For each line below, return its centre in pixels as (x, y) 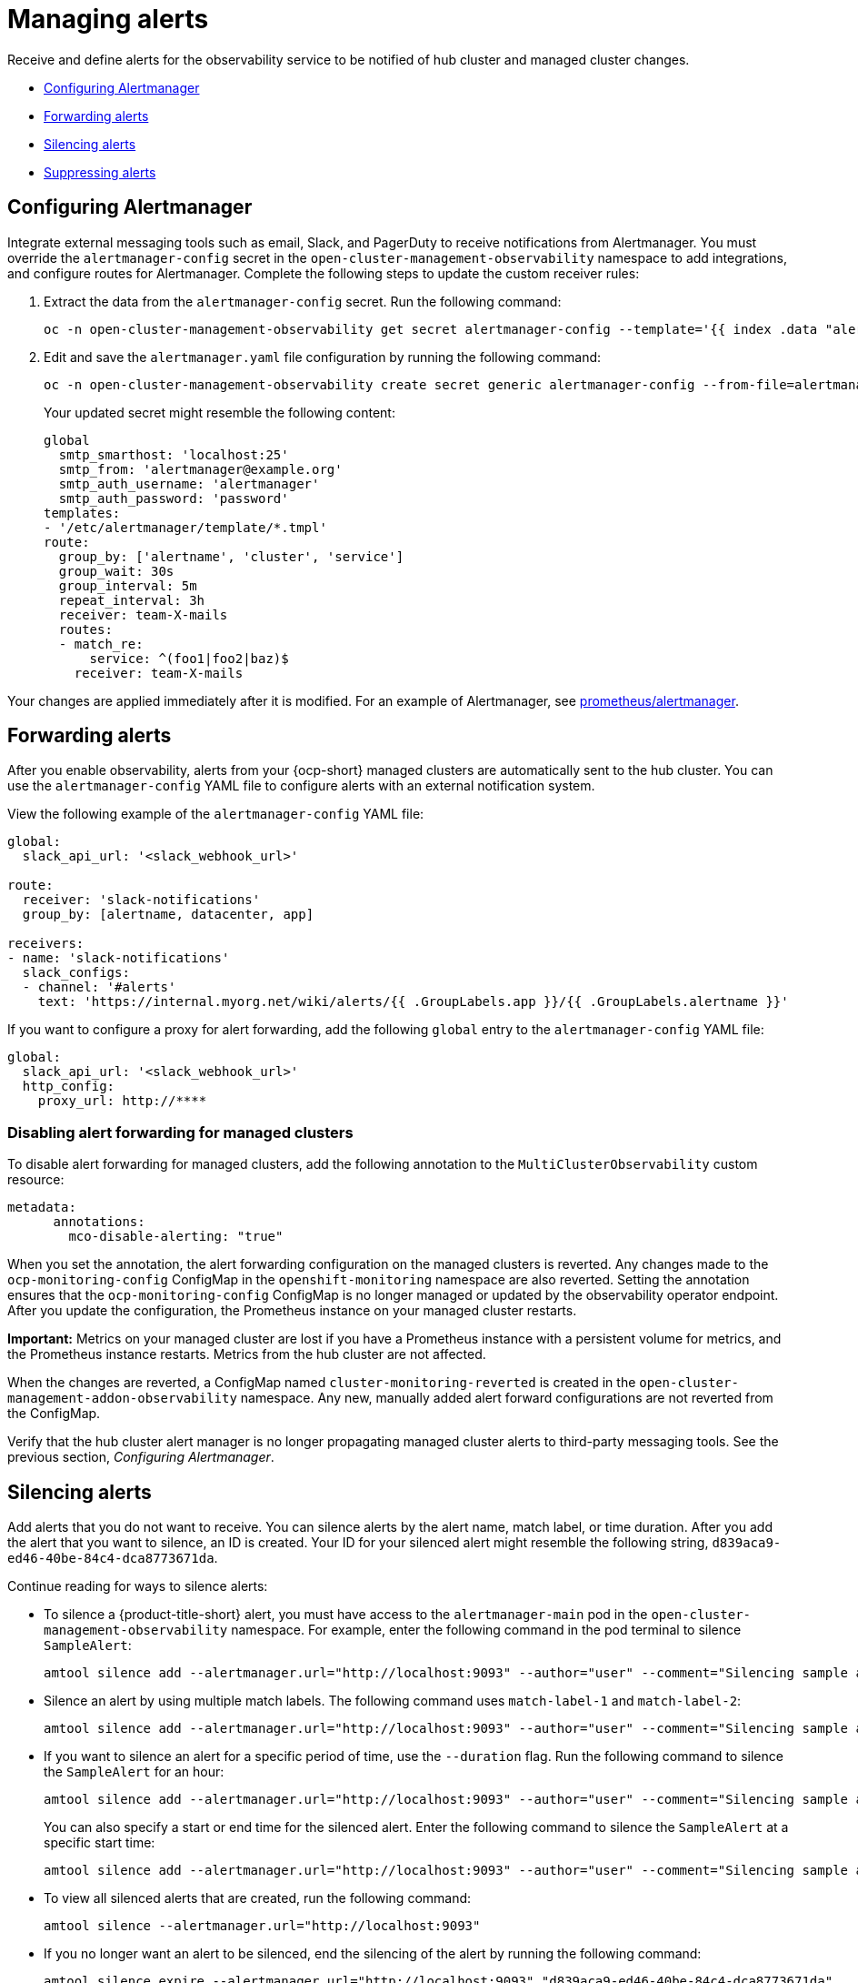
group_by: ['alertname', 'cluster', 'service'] (231, 556)
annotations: (99, 1222)
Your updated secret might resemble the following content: (219, 412)
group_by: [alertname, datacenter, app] (168, 915)
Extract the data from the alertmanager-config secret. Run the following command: (303, 301)
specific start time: (100, 1843)
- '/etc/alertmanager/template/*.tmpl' (185, 527)
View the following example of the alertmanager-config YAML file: (216, 814)
